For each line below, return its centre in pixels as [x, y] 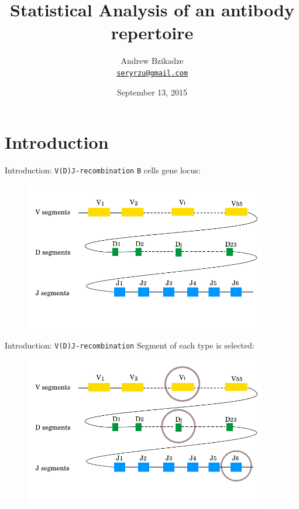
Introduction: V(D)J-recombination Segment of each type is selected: [130, 345]
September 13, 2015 [152, 92]
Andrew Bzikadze [152, 61]
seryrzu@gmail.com [152, 73]
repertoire [152, 33]
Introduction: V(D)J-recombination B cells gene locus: [103, 170]
